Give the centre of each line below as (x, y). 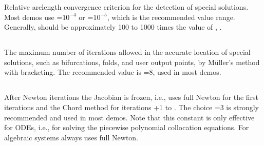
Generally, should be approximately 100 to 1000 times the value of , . (113, 27)
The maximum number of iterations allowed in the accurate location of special (127, 52)
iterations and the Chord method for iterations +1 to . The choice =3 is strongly (131, 107)
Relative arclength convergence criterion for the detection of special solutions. (126, 7)
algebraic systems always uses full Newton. (71, 137)
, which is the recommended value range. (171, 17)
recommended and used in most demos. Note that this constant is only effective (129, 117)
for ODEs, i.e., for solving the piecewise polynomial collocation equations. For (127, 127)
